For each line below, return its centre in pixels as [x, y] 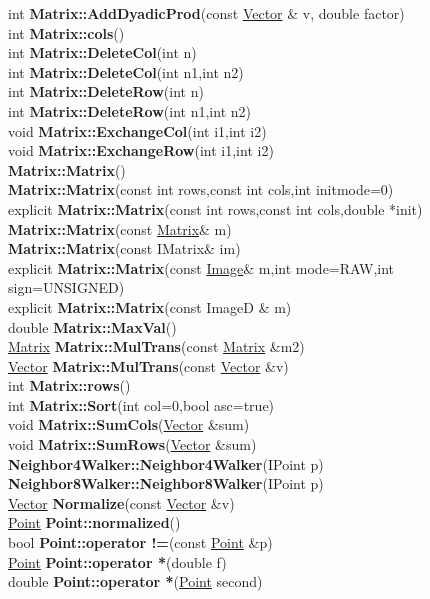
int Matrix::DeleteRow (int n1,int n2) [129, 110]
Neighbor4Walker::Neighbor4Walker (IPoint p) [166, 463]
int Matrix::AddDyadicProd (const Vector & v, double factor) [206, 13]
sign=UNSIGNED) [66, 287]
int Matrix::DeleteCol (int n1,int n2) [126, 71]
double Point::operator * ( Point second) [135, 581]
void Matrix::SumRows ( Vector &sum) [132, 444]
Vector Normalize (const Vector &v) [121, 502]
